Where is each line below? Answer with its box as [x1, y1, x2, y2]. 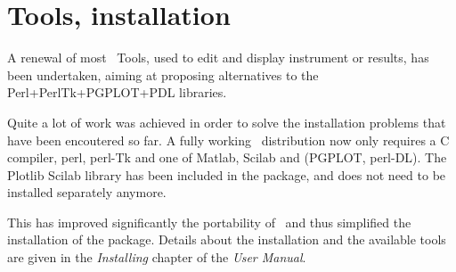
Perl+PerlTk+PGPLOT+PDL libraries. [7, 83, 227, 102]
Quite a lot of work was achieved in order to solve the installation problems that [7, 112, 446, 131]
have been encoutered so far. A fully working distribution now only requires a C [7, 130, 450, 149]
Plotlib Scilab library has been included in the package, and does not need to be [7, 165, 446, 184]
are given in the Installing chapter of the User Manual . [7, 248, 306, 267]
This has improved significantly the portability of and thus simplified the [7, 212, 411, 231]
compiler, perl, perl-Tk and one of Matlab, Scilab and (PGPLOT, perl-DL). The [7, 148, 447, 167]
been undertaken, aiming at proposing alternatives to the [7, 65, 319, 84]
